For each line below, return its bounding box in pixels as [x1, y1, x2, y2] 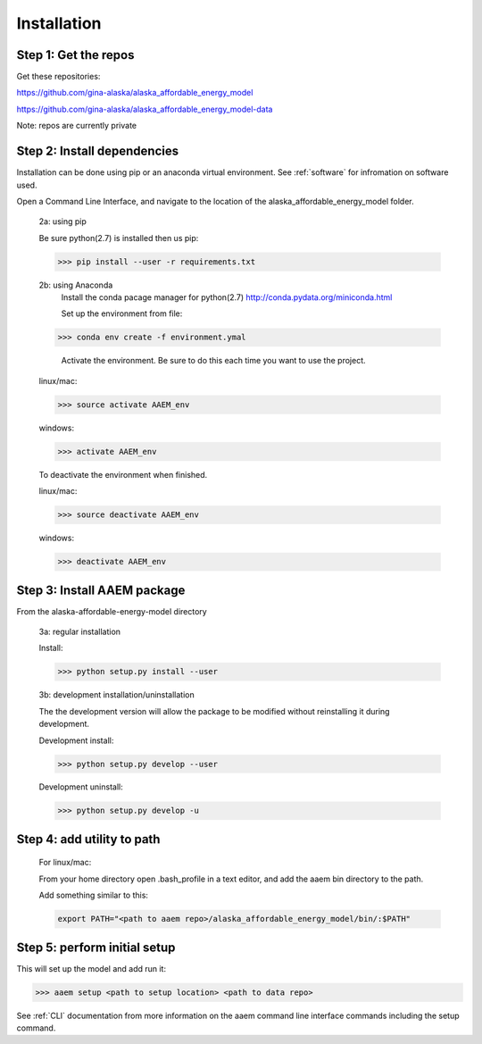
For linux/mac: [38, 857, 92, 868]
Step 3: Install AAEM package [16, 582, 186, 597]
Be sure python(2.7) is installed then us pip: [38, 232, 199, 243]
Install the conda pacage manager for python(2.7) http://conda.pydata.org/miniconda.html [61, 292, 393, 303]
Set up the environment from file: [61, 308, 183, 319]
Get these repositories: [16, 71, 101, 82]
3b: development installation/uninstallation [38, 689, 195, 700]
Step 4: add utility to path [16, 831, 161, 847]
